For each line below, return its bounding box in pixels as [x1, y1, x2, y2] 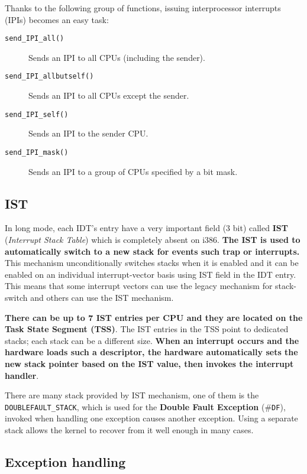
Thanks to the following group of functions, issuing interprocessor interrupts [5, 2, 281, 14]
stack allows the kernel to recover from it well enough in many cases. [5, 423, 254, 436]
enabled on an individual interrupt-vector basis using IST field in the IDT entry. [5, 268, 296, 280]
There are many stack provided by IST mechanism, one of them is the [5, 389, 259, 401]
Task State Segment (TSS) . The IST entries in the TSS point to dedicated [5, 323, 289, 335]
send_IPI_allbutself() [5, 72, 94, 81]
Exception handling [5, 452, 126, 470]
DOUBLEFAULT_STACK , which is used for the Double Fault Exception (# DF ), [5, 400, 286, 413]
